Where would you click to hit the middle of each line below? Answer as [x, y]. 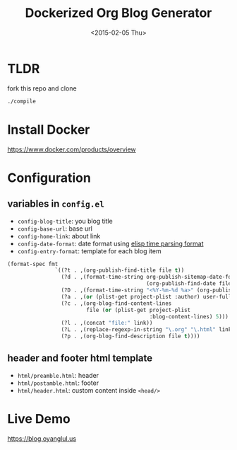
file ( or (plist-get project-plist [138, 310]
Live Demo [39, 419]
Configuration [49, 178]
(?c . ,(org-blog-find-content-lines [116, 303]
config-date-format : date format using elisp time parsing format [110, 243]
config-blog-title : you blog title [65, 221]
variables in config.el [56, 204]
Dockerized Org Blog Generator [119, 13]
